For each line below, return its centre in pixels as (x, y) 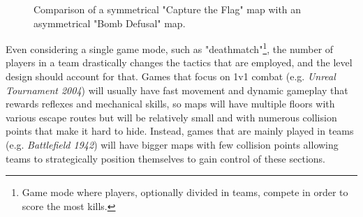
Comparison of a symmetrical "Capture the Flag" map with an (168, 9)
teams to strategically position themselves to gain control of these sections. (165, 158)
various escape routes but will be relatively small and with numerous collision (171, 117)
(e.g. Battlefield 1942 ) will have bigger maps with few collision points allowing (172, 144)
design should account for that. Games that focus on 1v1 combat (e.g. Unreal (171, 76)
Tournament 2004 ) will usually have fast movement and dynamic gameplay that (177, 90)
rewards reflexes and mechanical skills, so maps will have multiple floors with (170, 104)
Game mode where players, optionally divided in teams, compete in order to (185, 192)
